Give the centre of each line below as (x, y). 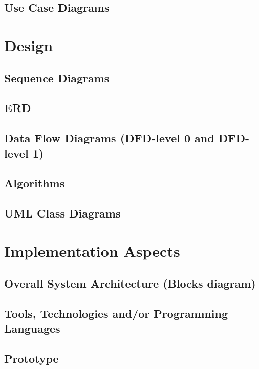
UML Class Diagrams (62, 213)
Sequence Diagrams (57, 78)
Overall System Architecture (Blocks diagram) (130, 283)
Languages (32, 328)
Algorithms (35, 183)
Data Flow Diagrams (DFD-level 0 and (109, 138)
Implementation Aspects (92, 251)
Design (29, 45)
